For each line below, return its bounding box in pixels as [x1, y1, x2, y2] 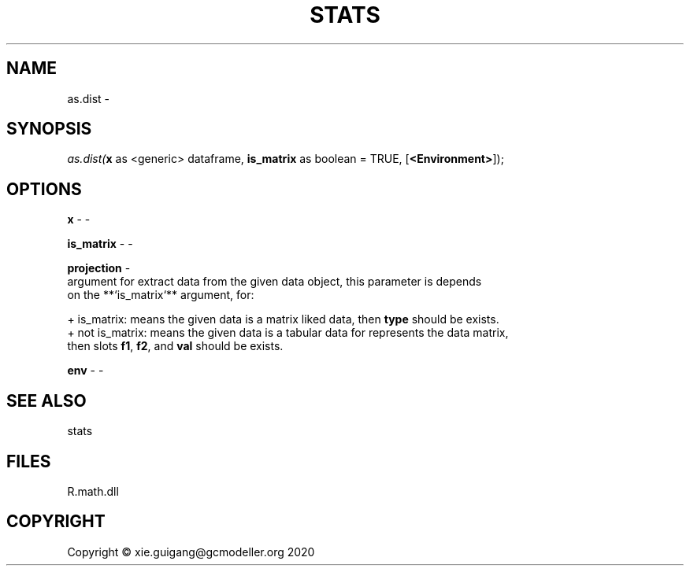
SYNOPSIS [6, 119, 92, 139]
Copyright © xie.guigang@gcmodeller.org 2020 [67, 544, 315, 559]
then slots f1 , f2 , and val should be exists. [67, 339, 284, 353]
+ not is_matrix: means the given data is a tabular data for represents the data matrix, [67, 326, 509, 340]
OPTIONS [6, 179, 82, 199]
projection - [67, 261, 131, 275]
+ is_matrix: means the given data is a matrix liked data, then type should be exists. [67, 312, 499, 327]
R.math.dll [67, 484, 119, 498]
